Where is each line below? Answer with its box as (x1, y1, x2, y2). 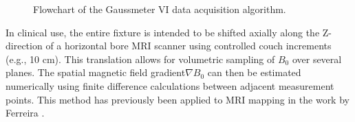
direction (6, 38, 43, 53)
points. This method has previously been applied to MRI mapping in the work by (6, 92, 349, 106)
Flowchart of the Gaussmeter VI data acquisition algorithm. (33, 2, 286, 16)
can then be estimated (207, 65, 301, 80)
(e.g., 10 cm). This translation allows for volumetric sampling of (6, 51, 275, 66)
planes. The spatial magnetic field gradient (6, 65, 186, 80)
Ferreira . (6, 106, 45, 120)
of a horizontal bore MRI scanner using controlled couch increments (45, 38, 332, 53)
